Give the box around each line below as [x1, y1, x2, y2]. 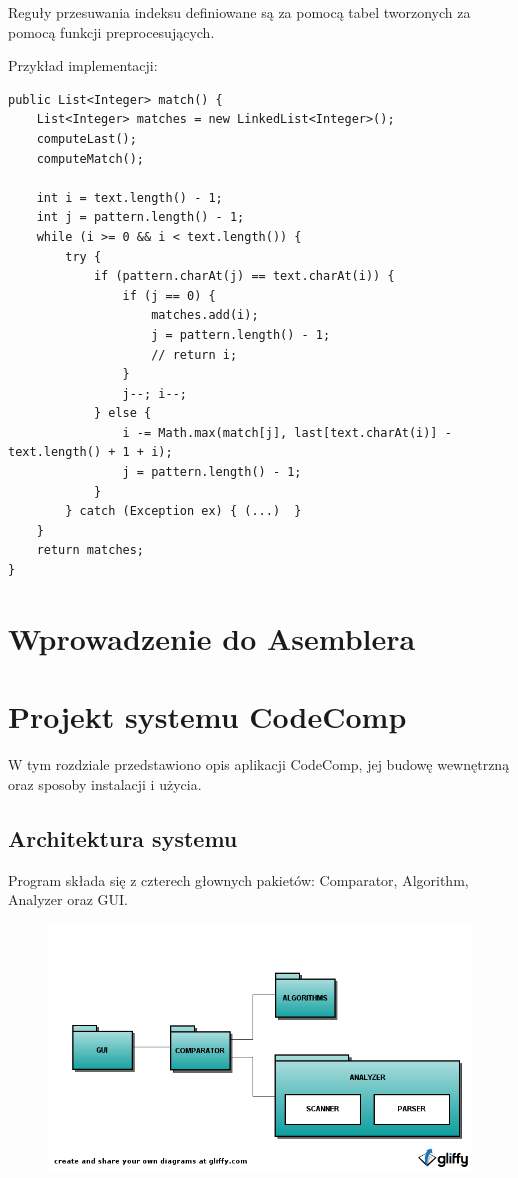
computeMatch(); [36, 151, 145, 166]
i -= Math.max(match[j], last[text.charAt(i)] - [122, 425, 452, 440]
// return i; [151, 347, 238, 362]
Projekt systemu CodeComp [8, 696, 407, 737]
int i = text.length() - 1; [36, 190, 223, 205]
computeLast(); [36, 131, 137, 146]
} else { [93, 406, 152, 421]
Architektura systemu [8, 822, 238, 853]
